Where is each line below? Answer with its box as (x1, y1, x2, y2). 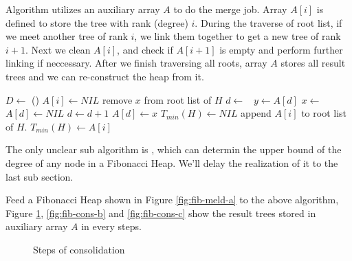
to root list (301, 106, 347, 120)
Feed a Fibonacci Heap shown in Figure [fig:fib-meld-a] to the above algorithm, (5, 192, 339, 207)
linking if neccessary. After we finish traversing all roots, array (5, 56, 267, 70)
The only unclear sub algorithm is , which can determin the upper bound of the (5, 142, 342, 157)
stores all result (280, 56, 346, 70)
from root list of (144, 92, 212, 106)
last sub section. (5, 169, 74, 183)
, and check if (117, 42, 173, 56)
